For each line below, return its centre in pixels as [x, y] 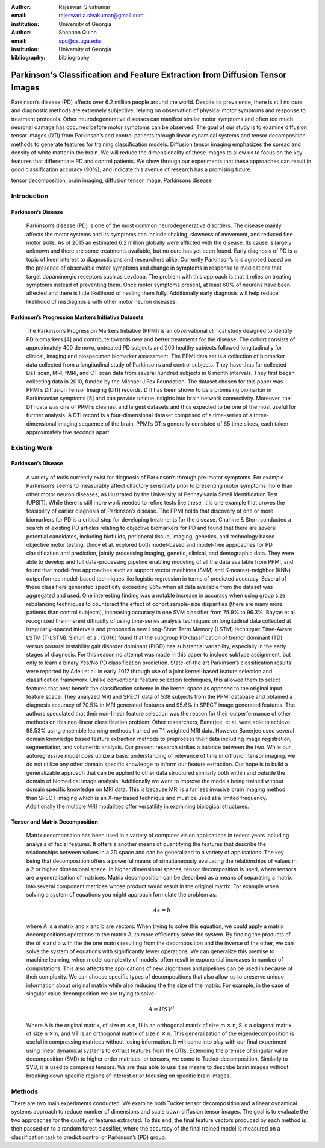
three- [262, 415]
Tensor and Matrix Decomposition [55, 822]
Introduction [29, 196]
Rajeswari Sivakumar [85, 7]
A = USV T [162, 1009]
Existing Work [32, 447]
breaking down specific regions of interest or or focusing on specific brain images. [128, 1076]
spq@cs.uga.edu [80, 41]
